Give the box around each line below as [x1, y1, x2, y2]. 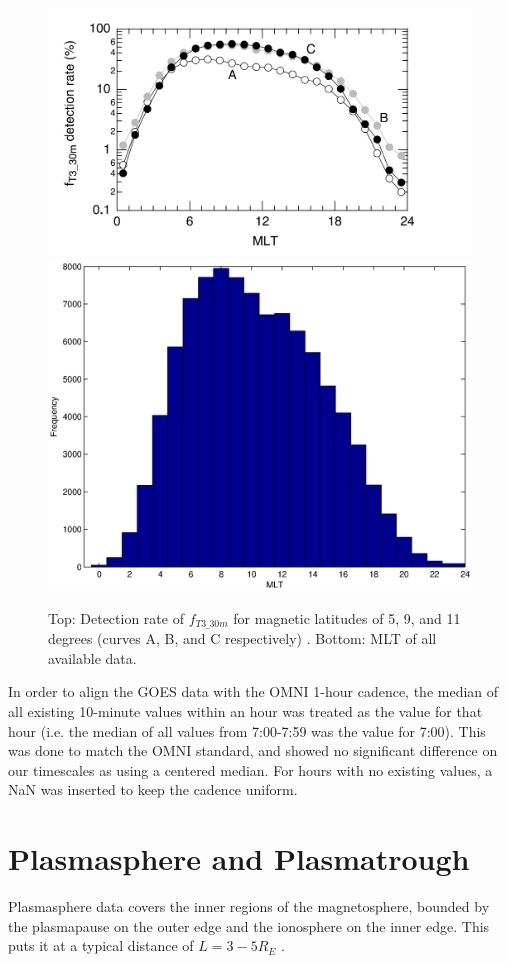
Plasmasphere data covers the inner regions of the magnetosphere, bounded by [8, 896, 490, 917]
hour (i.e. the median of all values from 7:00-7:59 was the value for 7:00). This [8, 720, 486, 741]
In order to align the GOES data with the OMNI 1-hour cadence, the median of [8, 681, 499, 702]
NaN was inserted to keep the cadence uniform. [8, 779, 298, 800]
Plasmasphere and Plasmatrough [8, 838, 470, 879]
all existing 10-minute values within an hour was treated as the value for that [8, 701, 483, 722]
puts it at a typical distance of [8, 935, 194, 956]
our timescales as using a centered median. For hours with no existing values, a [8, 759, 493, 780]
